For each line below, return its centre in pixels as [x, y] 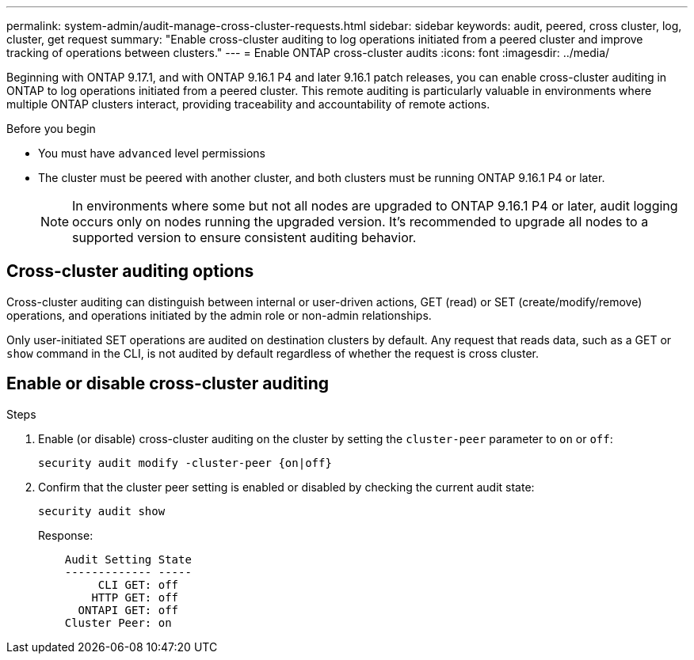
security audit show [102, 511]
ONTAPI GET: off [128, 610]
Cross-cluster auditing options [130, 271]
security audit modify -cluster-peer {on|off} [185, 463]
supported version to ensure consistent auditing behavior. [244, 237]
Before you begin [51, 129]
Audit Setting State [128, 559]
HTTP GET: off [135, 597]
